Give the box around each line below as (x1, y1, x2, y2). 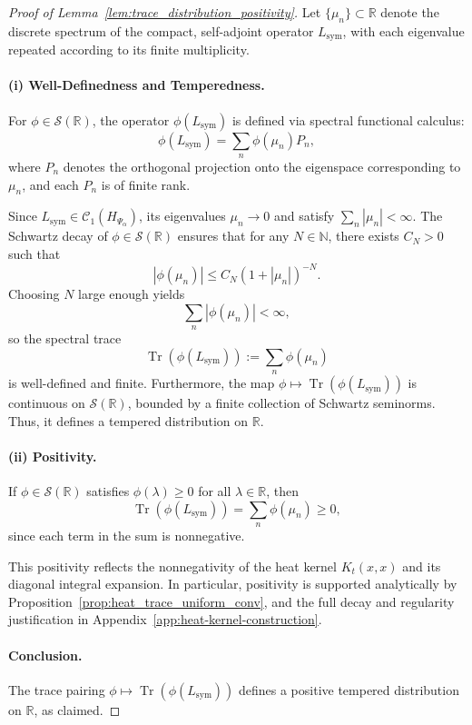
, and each (22, 174, 79, 194)
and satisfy (273, 206, 335, 225)
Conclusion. (8, 645, 83, 664)
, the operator (92, 110, 170, 129)
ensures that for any (177, 226, 290, 245)
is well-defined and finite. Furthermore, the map (8, 373, 275, 392)
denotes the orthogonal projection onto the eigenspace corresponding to (63, 157, 461, 176)
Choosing (8, 284, 60, 303)
